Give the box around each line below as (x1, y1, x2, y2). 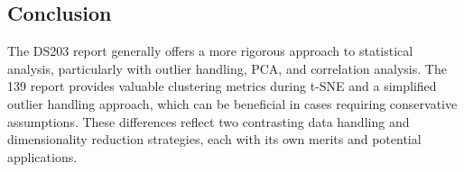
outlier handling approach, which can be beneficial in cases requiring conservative (7, 94, 458, 113)
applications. (7, 147, 78, 166)
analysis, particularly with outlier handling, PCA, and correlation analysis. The (7, 59, 447, 77)
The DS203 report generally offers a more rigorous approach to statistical (7, 41, 413, 60)
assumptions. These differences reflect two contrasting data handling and (7, 112, 410, 131)
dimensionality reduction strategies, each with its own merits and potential (7, 130, 422, 149)
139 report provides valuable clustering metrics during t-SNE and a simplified (7, 77, 437, 95)
